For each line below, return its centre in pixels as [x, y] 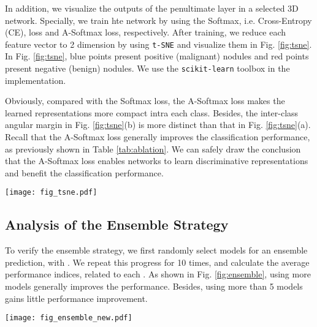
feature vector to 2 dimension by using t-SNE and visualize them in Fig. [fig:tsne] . [158, 44]
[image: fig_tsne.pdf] [51, 193]
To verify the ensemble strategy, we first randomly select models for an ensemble [156, 250]
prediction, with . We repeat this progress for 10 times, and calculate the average [157, 262]
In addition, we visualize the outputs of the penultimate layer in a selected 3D [152, 8]
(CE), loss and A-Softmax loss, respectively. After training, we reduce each [146, 32]
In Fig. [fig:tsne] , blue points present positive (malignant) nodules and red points [157, 56]
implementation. [36, 80]
